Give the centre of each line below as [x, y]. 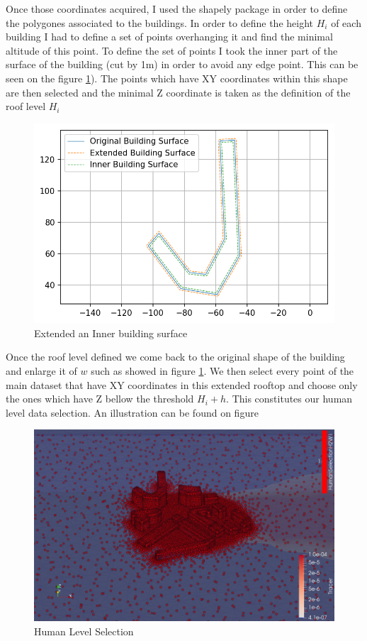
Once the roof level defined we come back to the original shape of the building [175, 357]
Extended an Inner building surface [111, 333]
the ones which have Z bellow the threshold [100, 399]
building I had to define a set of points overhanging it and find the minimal [169, 37]
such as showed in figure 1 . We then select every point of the [222, 370]
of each [346, 22]
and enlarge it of [41, 370]
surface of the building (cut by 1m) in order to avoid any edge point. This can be [182, 64]
